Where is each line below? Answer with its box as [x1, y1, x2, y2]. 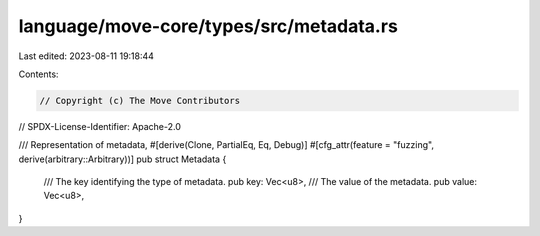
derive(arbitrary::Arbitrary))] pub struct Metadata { [18, 153, 227, 165]
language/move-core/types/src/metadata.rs [18, 15, 399, 37]
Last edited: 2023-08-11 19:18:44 [18, 50, 155, 62]
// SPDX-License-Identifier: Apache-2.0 [18, 120, 182, 132]
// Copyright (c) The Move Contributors [39, 95, 240, 106]
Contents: [18, 68, 59, 80]
